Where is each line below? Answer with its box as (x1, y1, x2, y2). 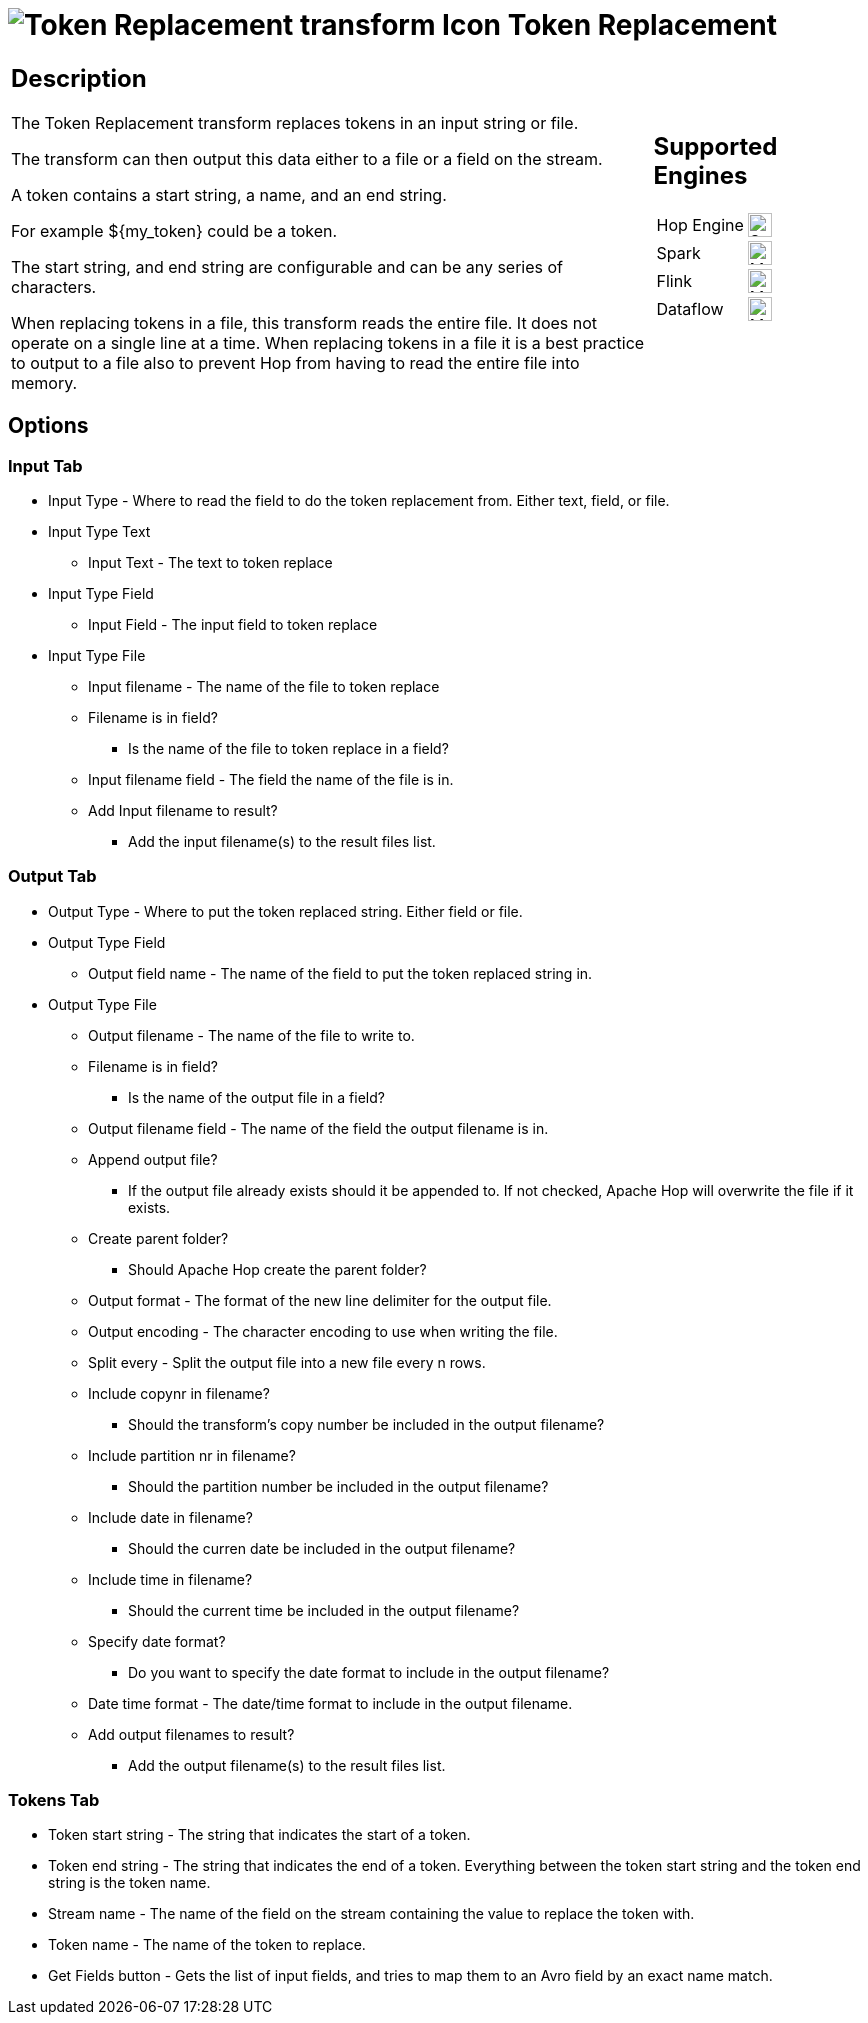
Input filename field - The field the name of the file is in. (88, 770, 454, 788)
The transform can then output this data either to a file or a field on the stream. (11, 148, 603, 169)
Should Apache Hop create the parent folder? (128, 1260, 427, 1278)
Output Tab (8, 866, 97, 887)
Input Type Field (48, 584, 154, 602)
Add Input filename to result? (88, 801, 278, 819)
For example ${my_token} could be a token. (11, 220, 338, 241)
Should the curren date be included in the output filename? (128, 1539, 516, 1557)
